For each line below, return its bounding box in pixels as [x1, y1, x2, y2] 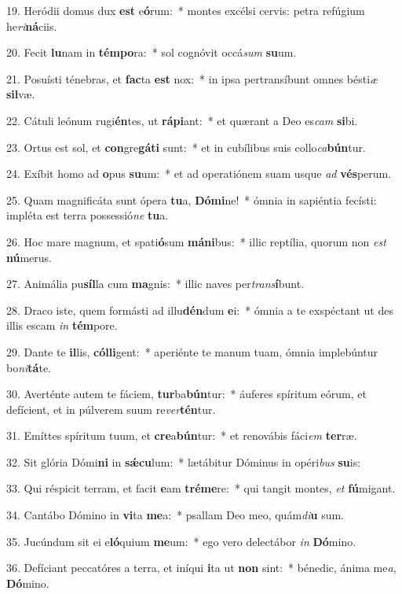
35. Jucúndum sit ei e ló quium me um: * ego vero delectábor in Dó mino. [6, 533, 356, 549]
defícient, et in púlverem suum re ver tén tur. [6, 400, 216, 417]
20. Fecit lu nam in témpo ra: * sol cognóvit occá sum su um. [6, 44, 297, 61]
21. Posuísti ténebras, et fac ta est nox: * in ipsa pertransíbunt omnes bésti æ [6, 70, 378, 87]
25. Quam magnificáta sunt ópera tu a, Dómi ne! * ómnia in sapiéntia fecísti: [6, 191, 377, 208]
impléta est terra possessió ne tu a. [6, 207, 169, 223]
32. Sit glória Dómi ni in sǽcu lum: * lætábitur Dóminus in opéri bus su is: [6, 453, 361, 470]
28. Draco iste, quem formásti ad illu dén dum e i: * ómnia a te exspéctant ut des [6, 301, 393, 318]
